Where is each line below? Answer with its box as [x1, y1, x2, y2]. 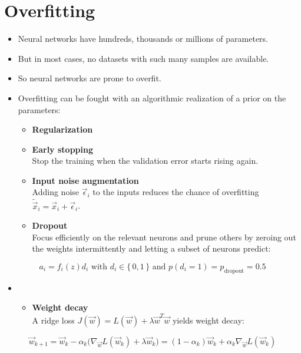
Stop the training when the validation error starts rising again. [32, 154, 259, 167]
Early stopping [32, 143, 93, 155]
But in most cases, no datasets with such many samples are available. [18, 52, 269, 64]
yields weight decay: [172, 314, 244, 326]
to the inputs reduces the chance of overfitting [92, 186, 259, 198]
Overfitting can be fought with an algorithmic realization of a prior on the [18, 91, 286, 104]
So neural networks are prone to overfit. [18, 72, 161, 84]
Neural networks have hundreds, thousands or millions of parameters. [18, 32, 269, 45]
